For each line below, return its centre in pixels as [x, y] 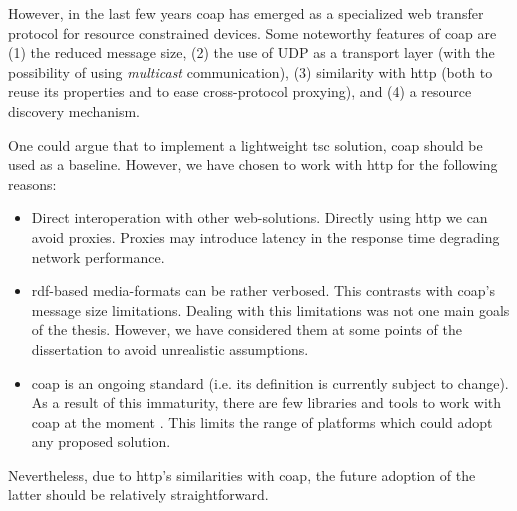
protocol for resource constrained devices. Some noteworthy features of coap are [252, 32]
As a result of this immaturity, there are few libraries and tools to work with [266, 402]
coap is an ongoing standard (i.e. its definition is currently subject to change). [270, 382]
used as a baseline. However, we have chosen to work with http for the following [253, 164]
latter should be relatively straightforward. [138, 494]
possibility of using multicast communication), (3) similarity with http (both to [250, 71]
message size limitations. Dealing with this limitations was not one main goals [270, 309]
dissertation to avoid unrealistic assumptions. [170, 348]
